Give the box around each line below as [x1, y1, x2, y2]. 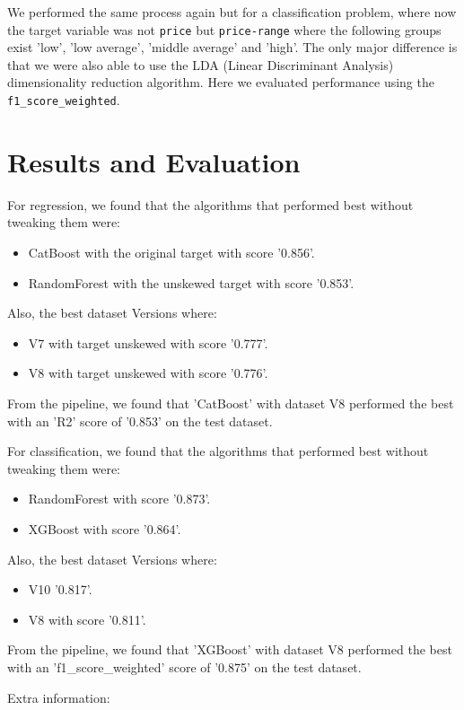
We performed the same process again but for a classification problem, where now [7, 3, 457, 21]
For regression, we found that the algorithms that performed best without [7, 195, 414, 214]
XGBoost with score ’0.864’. [28, 519, 181, 538]
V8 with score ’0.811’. [28, 609, 146, 628]
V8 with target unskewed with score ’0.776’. [28, 364, 268, 382]
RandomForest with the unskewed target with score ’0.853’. [28, 273, 355, 292]
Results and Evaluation [7, 143, 301, 180]
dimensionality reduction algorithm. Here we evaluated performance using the [7, 73, 434, 92]
